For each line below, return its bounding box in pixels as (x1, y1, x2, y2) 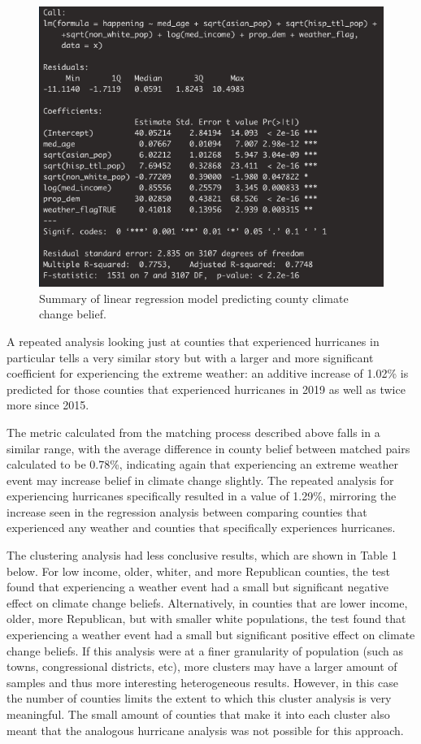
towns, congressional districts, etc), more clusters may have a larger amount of (7, 658, 397, 675)
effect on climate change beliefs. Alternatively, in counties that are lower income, (7, 594, 408, 611)
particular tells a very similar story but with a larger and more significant (7, 348, 374, 366)
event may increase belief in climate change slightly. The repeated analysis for (7, 471, 394, 488)
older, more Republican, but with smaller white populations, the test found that (7, 610, 406, 627)
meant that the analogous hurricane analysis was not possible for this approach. (7, 721, 404, 738)
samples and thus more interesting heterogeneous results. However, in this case (7, 673, 398, 690)
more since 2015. (7, 396, 89, 413)
